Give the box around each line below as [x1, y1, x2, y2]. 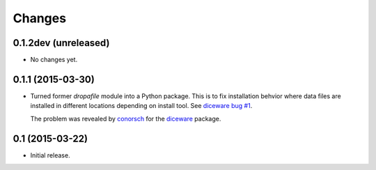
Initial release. [30, 150, 70, 160]
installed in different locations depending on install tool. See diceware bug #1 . [30, 102, 253, 110]
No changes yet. [30, 56, 78, 64]
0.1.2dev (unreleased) [13, 37, 110, 49]
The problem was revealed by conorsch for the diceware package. [30, 114, 221, 123]
